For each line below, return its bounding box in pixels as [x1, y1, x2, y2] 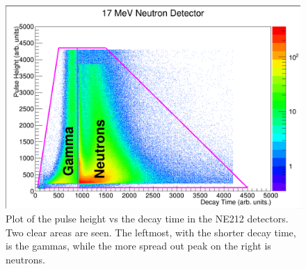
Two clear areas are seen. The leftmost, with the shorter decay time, [6, 225, 296, 239]
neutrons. [6, 252, 45, 266]
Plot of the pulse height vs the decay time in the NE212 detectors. [6, 211, 289, 225]
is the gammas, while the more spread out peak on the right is [6, 238, 271, 253]
